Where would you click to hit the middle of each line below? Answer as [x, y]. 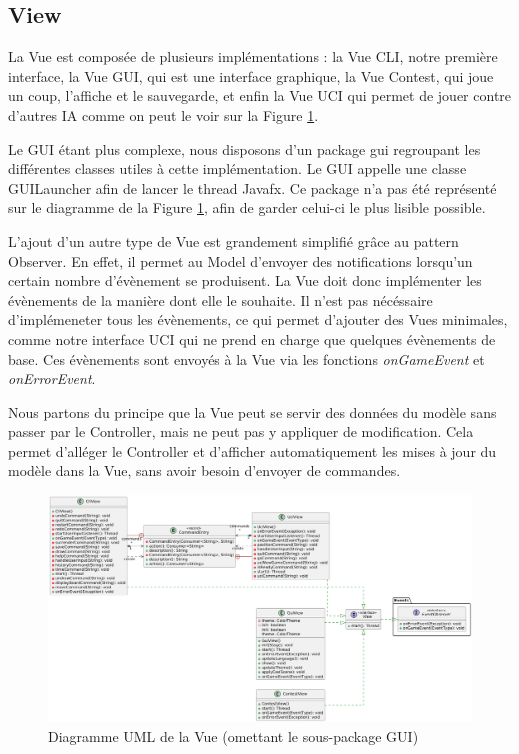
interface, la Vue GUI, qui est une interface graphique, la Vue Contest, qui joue [251, 75]
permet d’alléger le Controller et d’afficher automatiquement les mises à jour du [252, 450]
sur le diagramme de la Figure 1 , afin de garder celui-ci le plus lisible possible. [247, 207]
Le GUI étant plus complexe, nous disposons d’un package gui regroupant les [244, 148]
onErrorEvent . [52, 378]
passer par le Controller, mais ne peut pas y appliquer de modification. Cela [241, 431]
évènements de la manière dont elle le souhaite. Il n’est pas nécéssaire [220, 299]
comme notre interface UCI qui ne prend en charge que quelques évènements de [252, 338]
